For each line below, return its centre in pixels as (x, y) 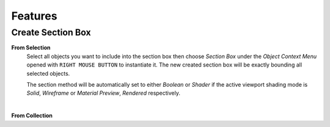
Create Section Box (51, 32)
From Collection (32, 115)
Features (34, 16)
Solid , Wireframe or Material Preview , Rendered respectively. (103, 93)
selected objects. (48, 73)
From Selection (31, 48)
